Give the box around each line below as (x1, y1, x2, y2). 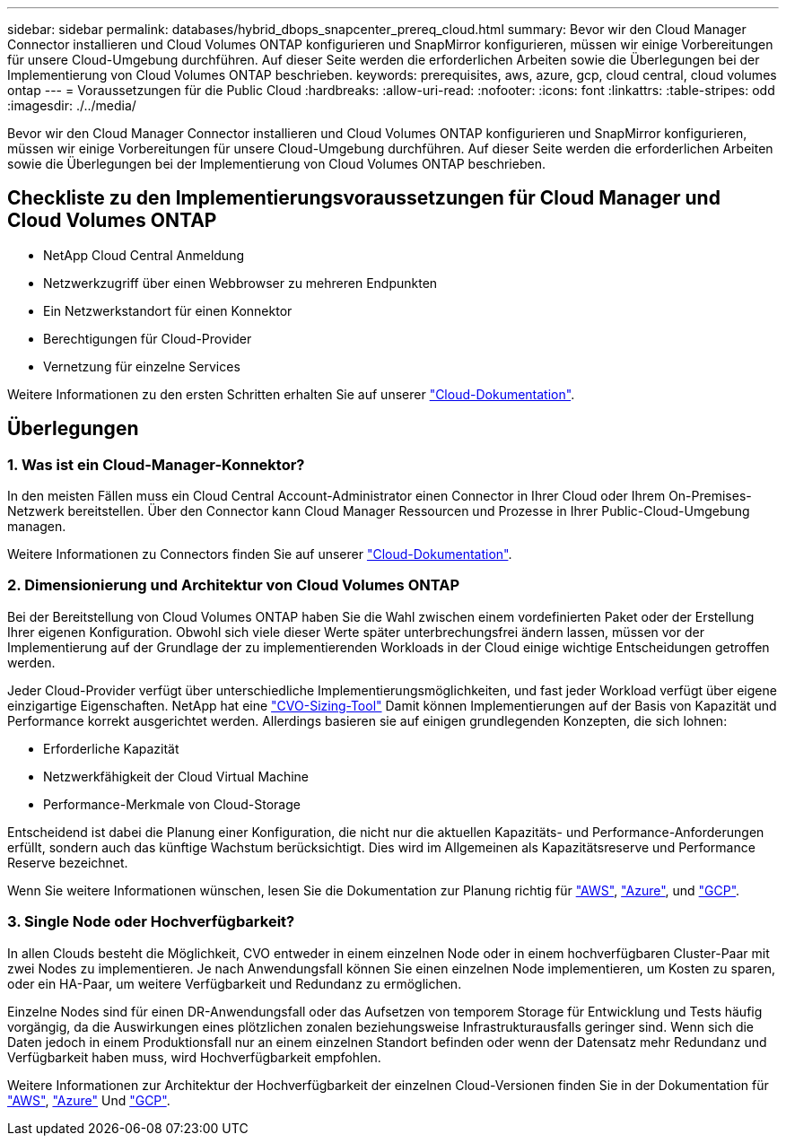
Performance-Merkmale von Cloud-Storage (43, 796, 301, 812)
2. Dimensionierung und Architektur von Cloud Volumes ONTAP (7, 576, 460, 595)
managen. (7, 519, 66, 535)
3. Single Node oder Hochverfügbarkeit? (7, 912, 295, 931)
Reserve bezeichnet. (7, 854, 128, 870)
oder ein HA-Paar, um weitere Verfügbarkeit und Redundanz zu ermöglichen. (7, 975, 462, 991)
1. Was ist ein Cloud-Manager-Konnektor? (7, 455, 305, 474)
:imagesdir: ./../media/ (7, 98, 136, 113)
